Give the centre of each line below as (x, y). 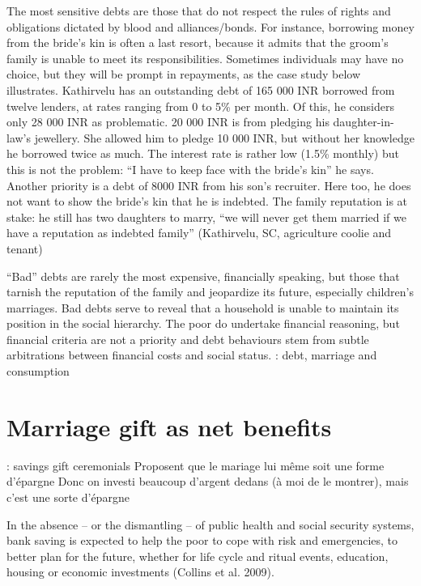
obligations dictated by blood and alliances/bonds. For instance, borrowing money (210, 26)
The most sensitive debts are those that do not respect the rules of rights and (199, 11)
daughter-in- (364, 122)
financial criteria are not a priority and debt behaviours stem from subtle (188, 339)
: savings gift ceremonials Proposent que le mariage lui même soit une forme (196, 465)
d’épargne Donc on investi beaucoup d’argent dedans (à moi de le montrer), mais (208, 481)
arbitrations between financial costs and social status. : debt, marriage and (192, 355)
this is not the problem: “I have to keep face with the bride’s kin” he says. (190, 169)
